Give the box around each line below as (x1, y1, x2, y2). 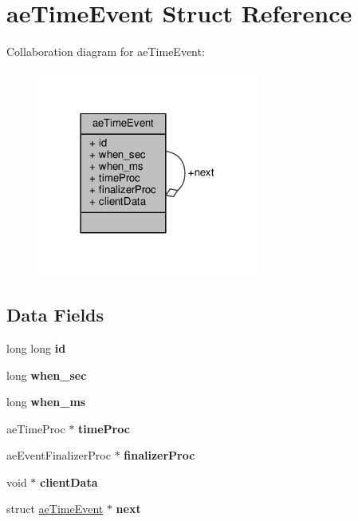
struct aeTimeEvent (6, 500, 104, 517)
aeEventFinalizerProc (6, 447, 111, 464)
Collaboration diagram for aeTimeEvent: (6, 43, 205, 60)
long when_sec (6, 366, 87, 383)
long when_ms (6, 393, 86, 410)
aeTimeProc (6, 420, 65, 436)
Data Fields (6, 302, 104, 327)
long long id (6, 339, 66, 356)
